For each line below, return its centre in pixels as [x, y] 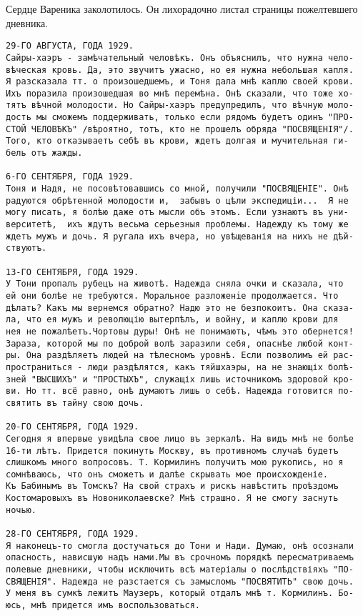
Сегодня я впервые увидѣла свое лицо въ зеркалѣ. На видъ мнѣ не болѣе [180, 438]
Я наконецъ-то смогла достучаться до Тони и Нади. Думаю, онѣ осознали [180, 546]
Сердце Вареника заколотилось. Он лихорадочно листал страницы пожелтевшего [182, 9]
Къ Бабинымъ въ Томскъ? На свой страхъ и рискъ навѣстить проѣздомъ [172, 486]
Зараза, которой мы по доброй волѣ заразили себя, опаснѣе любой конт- [180, 343]
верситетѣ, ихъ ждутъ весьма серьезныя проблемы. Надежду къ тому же [177, 225]
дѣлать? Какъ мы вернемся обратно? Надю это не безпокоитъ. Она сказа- [180, 308]
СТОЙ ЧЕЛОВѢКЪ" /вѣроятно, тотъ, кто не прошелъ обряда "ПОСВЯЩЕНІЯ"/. [180, 129]
